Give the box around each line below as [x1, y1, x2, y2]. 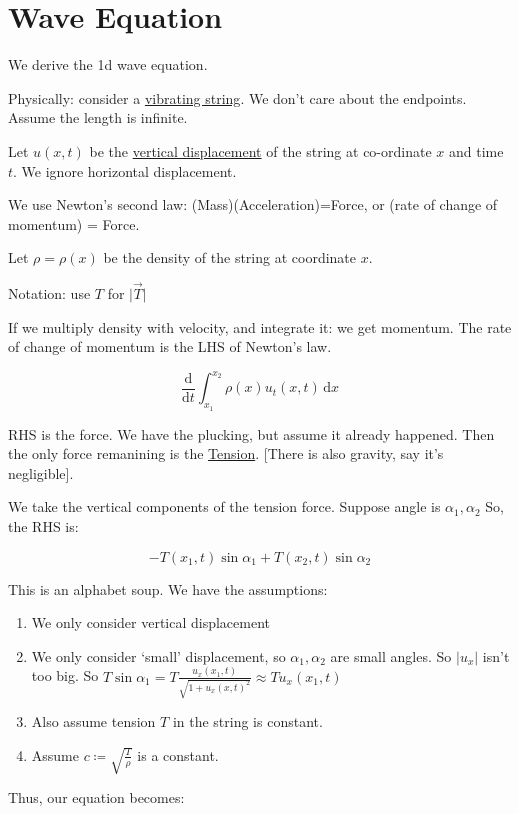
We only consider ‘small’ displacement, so [31, 645, 286, 666]
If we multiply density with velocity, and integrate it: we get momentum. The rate [8, 316, 512, 337]
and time [448, 140, 504, 161]
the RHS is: [8, 515, 79, 536]
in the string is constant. [172, 711, 323, 732]
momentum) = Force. [8, 213, 140, 234]
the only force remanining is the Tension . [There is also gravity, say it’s [8, 443, 444, 464]
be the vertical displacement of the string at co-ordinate [89, 140, 432, 161]
